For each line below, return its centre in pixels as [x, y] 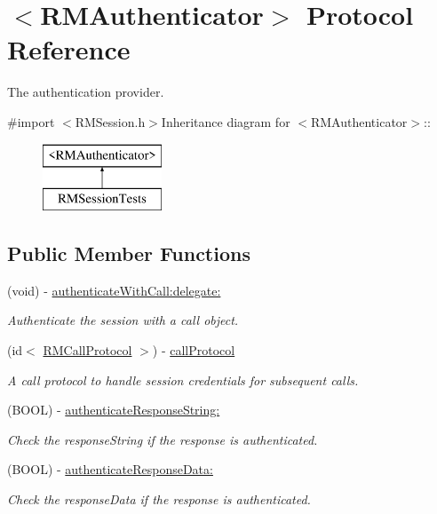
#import [31, 121]
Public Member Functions [129, 253]
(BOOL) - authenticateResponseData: [110, 469]
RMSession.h [110, 121]
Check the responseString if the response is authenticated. [163, 439]
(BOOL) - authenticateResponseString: [114, 410]
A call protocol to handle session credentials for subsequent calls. [183, 380]
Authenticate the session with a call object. [123, 320]
